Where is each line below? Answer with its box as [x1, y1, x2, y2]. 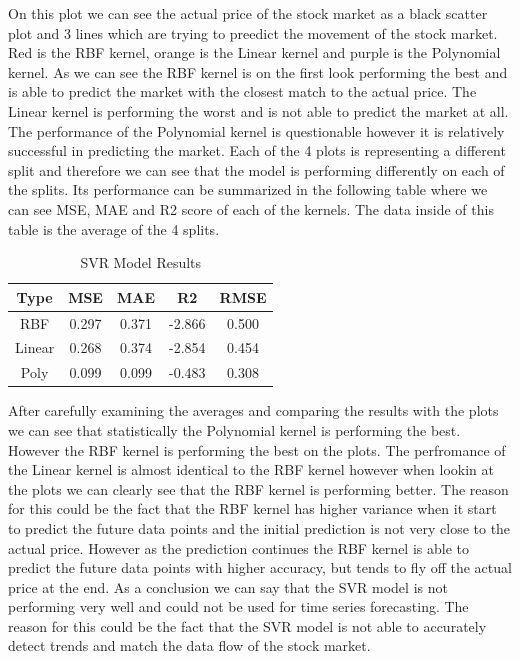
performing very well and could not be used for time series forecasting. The [8, 596, 469, 617]
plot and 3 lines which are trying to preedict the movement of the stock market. [8, 22, 498, 43]
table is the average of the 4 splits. [8, 218, 220, 239]
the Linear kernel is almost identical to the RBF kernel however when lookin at [8, 459, 494, 480]
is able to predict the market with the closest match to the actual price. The [8, 81, 477, 102]
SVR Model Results [80, 252, 202, 273]
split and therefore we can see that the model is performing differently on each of [8, 159, 505, 180]
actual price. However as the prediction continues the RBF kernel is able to [8, 537, 469, 558]
